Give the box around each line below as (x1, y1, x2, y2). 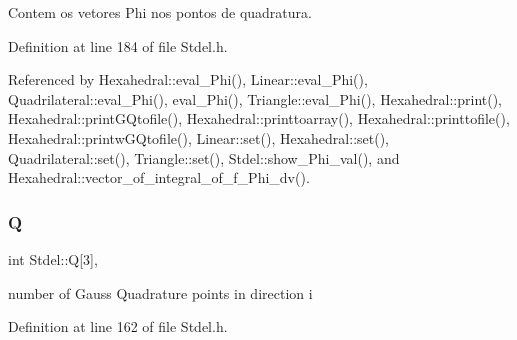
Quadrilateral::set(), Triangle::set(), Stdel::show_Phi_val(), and (8, 147, 400, 168)
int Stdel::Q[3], (8, 248, 98, 269)
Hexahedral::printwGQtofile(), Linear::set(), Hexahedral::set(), (8, 127, 389, 148)
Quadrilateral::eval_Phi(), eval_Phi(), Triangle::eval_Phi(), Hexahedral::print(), (8, 88, 503, 109)
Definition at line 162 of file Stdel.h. (8, 316, 228, 337)
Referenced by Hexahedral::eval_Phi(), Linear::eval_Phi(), (8, 69, 368, 90)
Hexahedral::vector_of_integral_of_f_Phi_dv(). (8, 167, 310, 188)
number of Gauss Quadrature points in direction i (8, 282, 313, 303)
